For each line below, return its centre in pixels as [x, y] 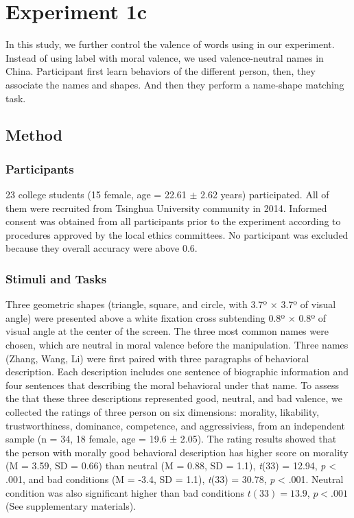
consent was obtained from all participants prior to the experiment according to [173, 221]
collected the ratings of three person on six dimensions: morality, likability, [163, 412]
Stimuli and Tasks [56, 278]
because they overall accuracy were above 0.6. [102, 248]
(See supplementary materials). [71, 506]
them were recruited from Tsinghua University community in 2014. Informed [166, 208]
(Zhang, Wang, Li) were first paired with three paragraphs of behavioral [157, 358]
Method [34, 135]
